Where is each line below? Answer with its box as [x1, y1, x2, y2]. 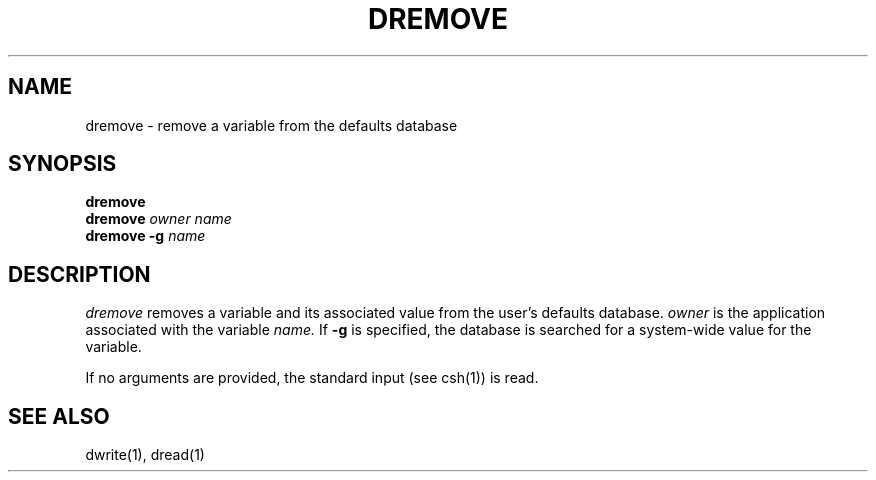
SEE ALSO [8, 403, 110, 429]
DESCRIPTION [8, 261, 151, 287]
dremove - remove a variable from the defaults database [85, 116, 458, 134]
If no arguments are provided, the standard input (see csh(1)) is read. [85, 369, 539, 387]
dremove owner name [85, 210, 232, 228]
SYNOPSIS [8, 151, 117, 177]
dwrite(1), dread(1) [85, 446, 205, 464]
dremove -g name [85, 227, 206, 245]
